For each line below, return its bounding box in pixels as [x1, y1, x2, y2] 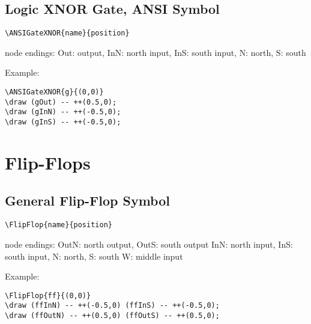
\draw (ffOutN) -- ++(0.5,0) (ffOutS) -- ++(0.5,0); [5, 311, 220, 320]
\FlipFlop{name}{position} [5, 221, 112, 230]
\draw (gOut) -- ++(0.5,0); [5, 97, 117, 106]
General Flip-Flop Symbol [5, 191, 170, 210]
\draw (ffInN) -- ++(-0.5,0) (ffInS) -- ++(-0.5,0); [5, 301, 220, 310]
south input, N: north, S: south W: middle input [5, 249, 183, 262]
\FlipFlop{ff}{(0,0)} [5, 291, 91, 300]
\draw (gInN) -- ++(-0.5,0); [5, 108, 121, 117]
